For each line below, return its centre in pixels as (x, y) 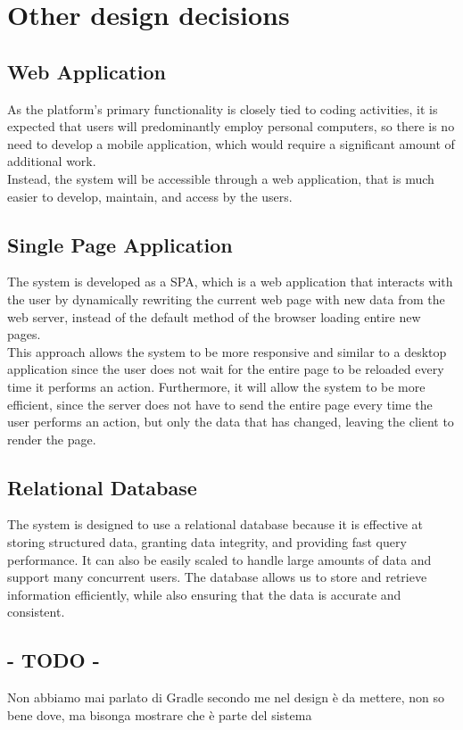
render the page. (52, 439)
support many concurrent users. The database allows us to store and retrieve (217, 577)
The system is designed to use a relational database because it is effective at (215, 524)
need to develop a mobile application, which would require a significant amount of (231, 143)
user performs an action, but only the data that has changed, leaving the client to (231, 422)
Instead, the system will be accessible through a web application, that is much (221, 178)
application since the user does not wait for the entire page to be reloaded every (226, 369)
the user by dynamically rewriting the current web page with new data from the (226, 299)
